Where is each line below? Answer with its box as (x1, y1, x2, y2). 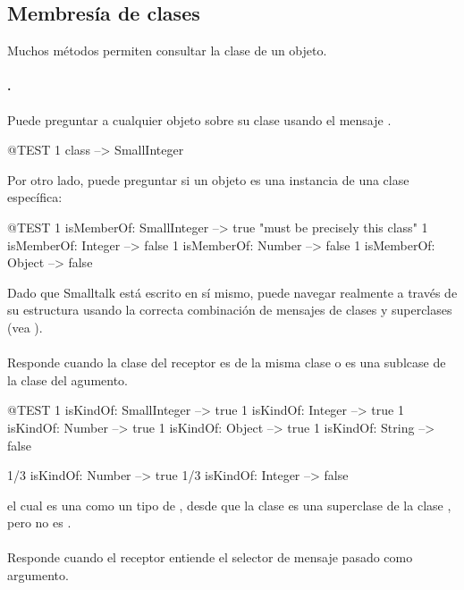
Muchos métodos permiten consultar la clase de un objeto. (7, 41, 327, 60)
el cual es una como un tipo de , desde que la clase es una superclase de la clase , (7, 495, 451, 514)
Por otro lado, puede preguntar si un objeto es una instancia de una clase (7, 170, 409, 189)
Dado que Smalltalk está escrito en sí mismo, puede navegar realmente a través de (7, 282, 458, 301)
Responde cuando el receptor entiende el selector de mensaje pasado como (7, 548, 413, 567)
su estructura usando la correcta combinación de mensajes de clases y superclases (7, 300, 452, 319)
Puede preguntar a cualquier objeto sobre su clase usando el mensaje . (7, 110, 392, 129)
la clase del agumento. (7, 370, 129, 389)
